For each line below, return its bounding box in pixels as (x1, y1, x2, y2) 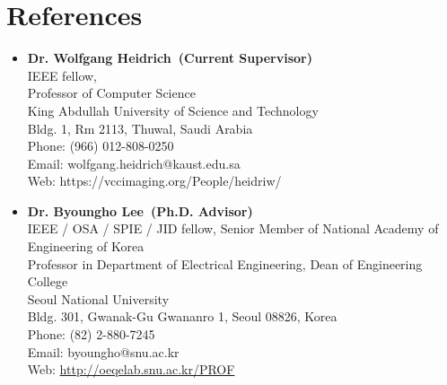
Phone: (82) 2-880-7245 (27, 325, 155, 344)
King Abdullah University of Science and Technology (27, 101, 319, 119)
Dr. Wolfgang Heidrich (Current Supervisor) (27, 48, 312, 67)
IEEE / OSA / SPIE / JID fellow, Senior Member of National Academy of (27, 219, 439, 238)
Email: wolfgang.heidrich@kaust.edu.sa (27, 153, 241, 172)
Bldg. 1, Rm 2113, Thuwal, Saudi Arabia (27, 118, 253, 137)
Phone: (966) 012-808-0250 (27, 136, 174, 155)
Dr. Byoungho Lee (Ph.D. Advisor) (27, 201, 253, 220)
